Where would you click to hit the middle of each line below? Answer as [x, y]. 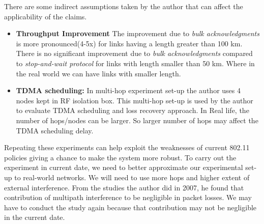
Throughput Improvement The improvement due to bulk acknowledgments [138, 33]
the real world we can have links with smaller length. [98, 73]
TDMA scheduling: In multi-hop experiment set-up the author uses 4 [128, 90]
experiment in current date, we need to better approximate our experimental [124, 167]
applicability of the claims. [46, 16]
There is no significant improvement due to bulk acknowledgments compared [134, 53]
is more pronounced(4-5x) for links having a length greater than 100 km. [129, 43]
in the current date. [35, 217]
